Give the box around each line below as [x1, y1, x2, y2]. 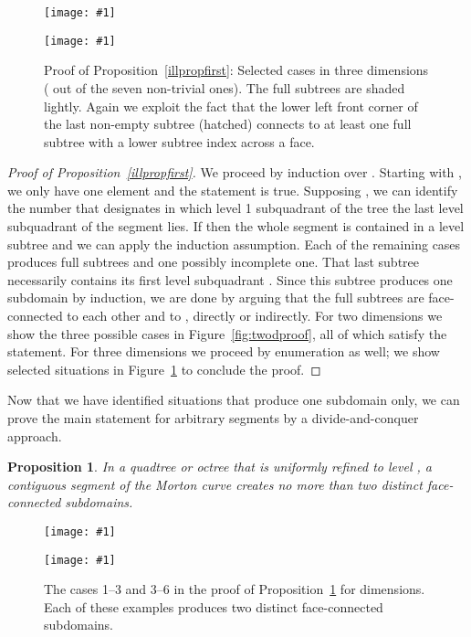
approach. [7, 426, 62, 445]
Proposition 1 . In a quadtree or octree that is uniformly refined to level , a [7, 457, 432, 476]
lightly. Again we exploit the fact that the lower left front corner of [44, 96, 418, 115]
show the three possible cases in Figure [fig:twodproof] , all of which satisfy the [7, 324, 447, 343]
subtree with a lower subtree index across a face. [44, 132, 315, 151]
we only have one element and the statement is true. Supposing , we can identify [7, 180, 458, 199]
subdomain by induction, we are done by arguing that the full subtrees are [7, 288, 424, 307]
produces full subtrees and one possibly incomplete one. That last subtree [7, 252, 419, 271]
